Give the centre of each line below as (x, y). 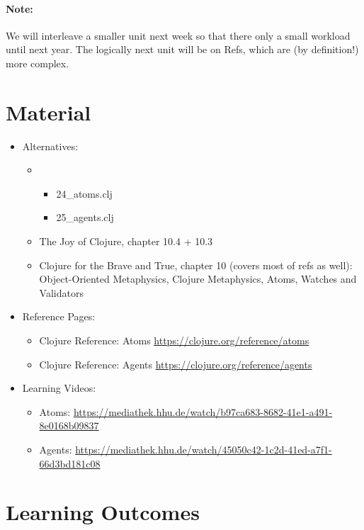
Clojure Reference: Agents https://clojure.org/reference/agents (176, 364)
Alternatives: (50, 146)
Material (49, 112)
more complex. (38, 63)
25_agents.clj (85, 217)
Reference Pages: (59, 316)
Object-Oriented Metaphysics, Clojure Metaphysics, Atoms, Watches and (198, 279)
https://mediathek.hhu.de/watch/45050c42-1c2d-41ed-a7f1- (204, 450)
